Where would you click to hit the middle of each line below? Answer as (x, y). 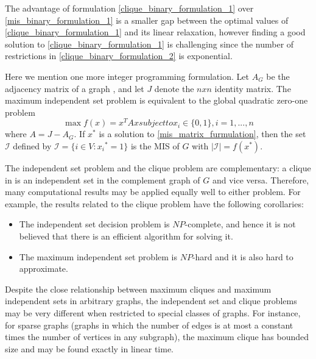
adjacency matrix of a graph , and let (75, 88)
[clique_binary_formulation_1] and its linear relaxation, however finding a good (155, 32)
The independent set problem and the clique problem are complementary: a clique (158, 168)
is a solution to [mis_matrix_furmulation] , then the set (202, 134)
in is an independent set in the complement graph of (103, 179)
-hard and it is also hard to (243, 256)
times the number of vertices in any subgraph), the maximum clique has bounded (157, 337)
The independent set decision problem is (94, 224)
